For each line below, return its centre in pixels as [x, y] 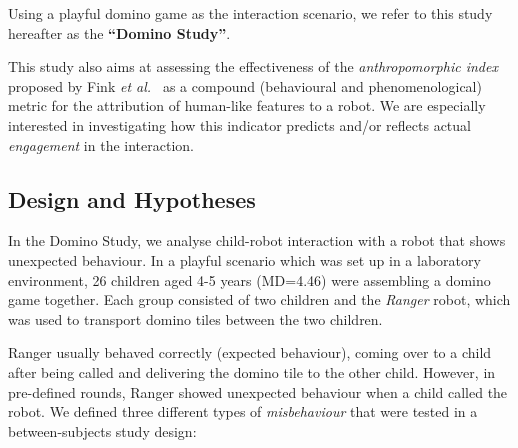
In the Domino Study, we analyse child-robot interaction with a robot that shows [257, 240]
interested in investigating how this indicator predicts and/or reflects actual [239, 124]
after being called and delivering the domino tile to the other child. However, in [252, 371]
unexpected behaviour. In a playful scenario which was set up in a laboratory [244, 259]
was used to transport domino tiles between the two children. [195, 318]
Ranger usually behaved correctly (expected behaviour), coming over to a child [250, 352]
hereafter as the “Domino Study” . [119, 32]
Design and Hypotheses [132, 198]
